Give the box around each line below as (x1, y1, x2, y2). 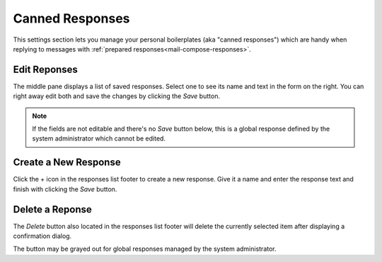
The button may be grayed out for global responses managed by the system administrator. (13, 244, 277, 254)
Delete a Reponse (13, 203, 92, 215)
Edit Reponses (13, 64, 78, 76)
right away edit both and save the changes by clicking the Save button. (13, 92, 221, 100)
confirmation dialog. (13, 232, 72, 240)
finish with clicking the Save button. (13, 184, 117, 193)
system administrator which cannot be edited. (32, 134, 166, 143)
